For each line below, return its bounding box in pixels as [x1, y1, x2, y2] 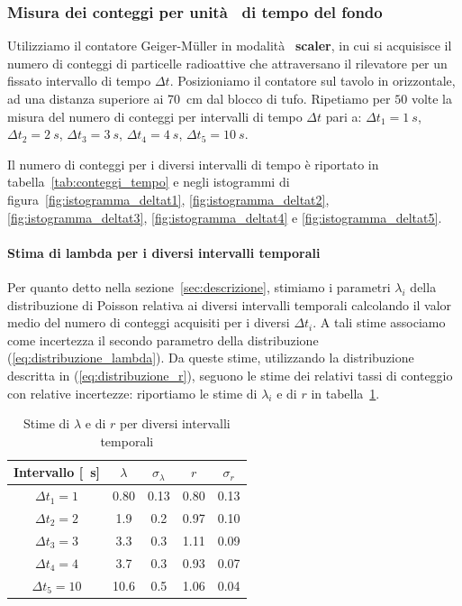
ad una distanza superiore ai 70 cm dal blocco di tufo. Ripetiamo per [7, 89, 391, 107]
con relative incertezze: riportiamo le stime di [7, 383, 258, 402]
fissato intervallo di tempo [7, 71, 151, 90]
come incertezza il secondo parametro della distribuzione [7, 330, 319, 349]
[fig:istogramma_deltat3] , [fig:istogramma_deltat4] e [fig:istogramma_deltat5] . [7, 207, 442, 226]
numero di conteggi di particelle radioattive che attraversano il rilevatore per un [7, 53, 448, 72]
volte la [411, 89, 452, 107]
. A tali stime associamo [313, 313, 446, 332]
